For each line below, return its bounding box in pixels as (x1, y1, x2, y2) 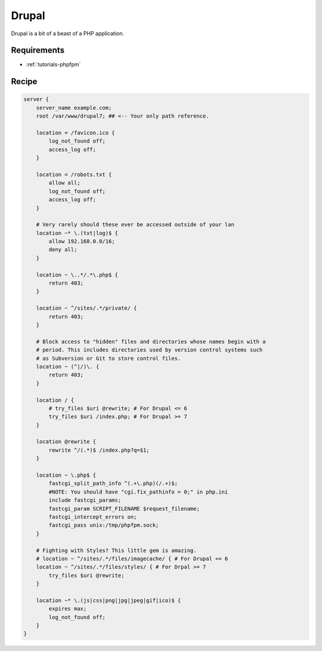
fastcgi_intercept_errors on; (48, 513, 137, 520)
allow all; (48, 180, 80, 186)
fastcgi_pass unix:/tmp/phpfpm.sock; (48, 522, 159, 529)
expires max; (48, 606, 87, 612)
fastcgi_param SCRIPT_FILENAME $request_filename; (48, 505, 200, 512)
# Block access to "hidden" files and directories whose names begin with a (36, 338, 266, 345)
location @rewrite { (36, 439, 97, 445)
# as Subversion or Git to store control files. (36, 355, 181, 362)
